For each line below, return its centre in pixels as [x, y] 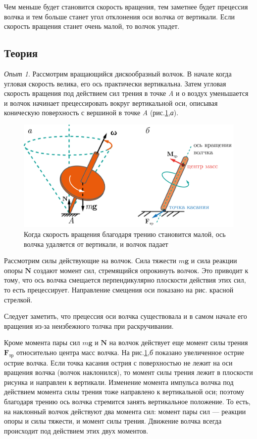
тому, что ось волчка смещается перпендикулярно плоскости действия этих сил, [125, 280]
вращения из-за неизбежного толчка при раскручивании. [89, 326]
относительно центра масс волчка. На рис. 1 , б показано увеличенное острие [130, 352]
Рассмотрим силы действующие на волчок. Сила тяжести [90, 260]
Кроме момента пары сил [42, 342]
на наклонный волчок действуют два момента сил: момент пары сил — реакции [125, 411]
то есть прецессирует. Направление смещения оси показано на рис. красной [119, 289]
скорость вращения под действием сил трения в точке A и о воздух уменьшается [126, 93]
